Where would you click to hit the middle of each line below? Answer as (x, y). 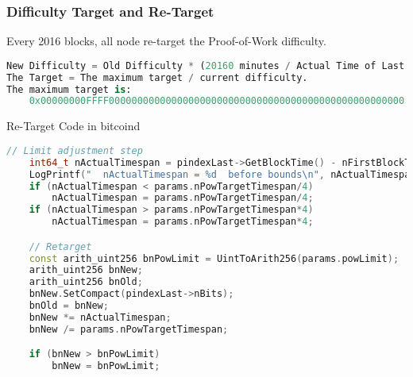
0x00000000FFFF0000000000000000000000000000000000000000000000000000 (217, 101)
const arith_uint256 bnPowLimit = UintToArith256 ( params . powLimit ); (214, 258)
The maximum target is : (69, 89)
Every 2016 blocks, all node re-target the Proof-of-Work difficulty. (166, 41)
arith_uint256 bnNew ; (86, 270)
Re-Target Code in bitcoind (73, 126)
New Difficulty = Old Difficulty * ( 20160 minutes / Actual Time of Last (206, 65)
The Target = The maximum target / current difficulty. (157, 77)
